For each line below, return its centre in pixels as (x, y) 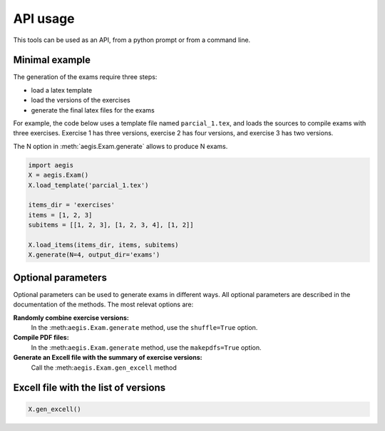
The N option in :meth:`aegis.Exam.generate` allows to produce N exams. (120, 146)
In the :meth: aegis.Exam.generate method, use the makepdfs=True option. (146, 347)
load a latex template (62, 90)
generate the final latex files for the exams (93, 110)
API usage (44, 19)
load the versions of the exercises (81, 100)
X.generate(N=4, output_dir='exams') (94, 255)
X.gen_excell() (55, 409)
